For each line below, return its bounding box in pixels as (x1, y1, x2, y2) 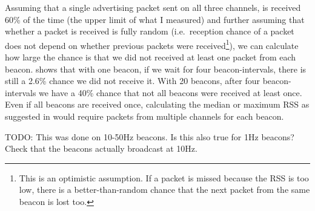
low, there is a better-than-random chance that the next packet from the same (19, 183, 310, 196)
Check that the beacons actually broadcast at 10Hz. (5, 142, 197, 155)
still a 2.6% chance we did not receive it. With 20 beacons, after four (5, 74, 260, 87)
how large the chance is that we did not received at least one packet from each (5, 51, 296, 63)
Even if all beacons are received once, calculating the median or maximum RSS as (5, 98, 310, 111)
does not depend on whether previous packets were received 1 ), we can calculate (5, 37, 299, 51)
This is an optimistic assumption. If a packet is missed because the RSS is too (19, 171, 309, 184)
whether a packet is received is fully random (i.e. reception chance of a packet (5, 25, 294, 37)
